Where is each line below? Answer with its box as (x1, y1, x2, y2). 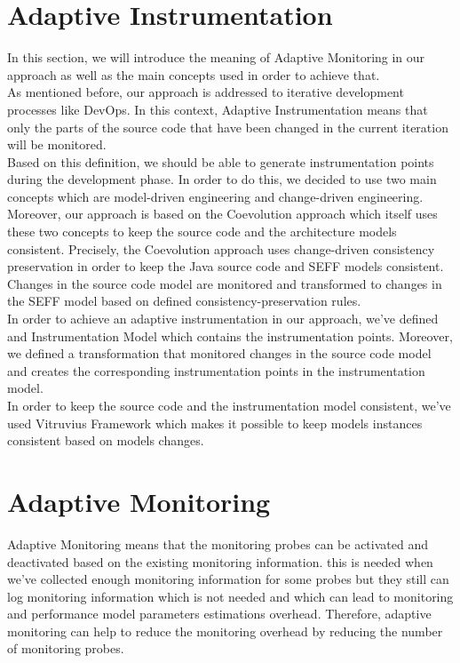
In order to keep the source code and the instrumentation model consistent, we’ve (7, 396, 451, 414)
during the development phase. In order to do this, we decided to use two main (7, 170, 437, 188)
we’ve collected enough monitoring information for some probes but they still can (7, 570, 449, 588)
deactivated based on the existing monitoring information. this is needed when (7, 552, 433, 571)
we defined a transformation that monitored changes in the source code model (7, 344, 432, 363)
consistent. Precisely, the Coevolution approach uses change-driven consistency (7, 239, 435, 258)
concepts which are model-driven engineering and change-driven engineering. (7, 187, 424, 205)
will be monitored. (7, 135, 107, 154)
